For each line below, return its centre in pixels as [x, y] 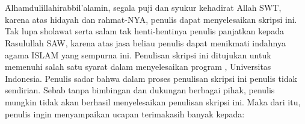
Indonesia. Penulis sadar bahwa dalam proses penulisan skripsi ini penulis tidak [151, 78]
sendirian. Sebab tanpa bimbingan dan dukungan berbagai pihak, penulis [140, 90]
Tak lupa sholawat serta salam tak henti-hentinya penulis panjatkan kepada [144, 31]
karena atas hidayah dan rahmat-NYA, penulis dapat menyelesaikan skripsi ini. [151, 19]
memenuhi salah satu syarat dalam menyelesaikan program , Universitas [138, 67]
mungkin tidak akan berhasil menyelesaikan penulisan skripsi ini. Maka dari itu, [153, 101]
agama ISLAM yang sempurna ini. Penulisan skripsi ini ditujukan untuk [138, 54]
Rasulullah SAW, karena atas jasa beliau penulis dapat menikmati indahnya [145, 42]
